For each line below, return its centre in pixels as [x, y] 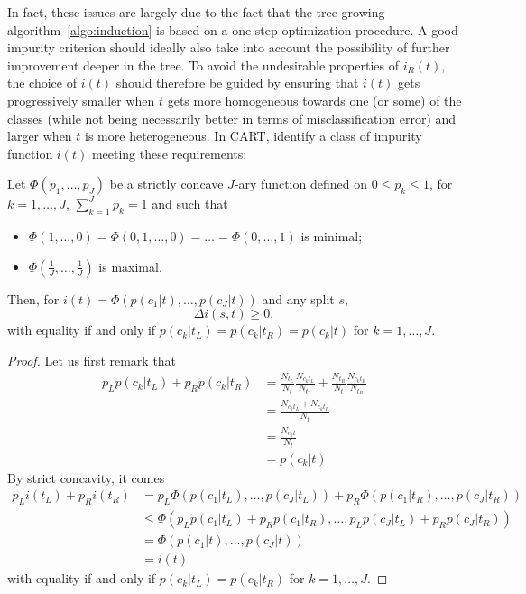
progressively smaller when [81, 100]
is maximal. [130, 266]
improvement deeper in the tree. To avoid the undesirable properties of [203, 65]
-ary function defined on [300, 184]
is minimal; [332, 236]
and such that [190, 204]
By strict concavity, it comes [86, 477]
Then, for [33, 298]
